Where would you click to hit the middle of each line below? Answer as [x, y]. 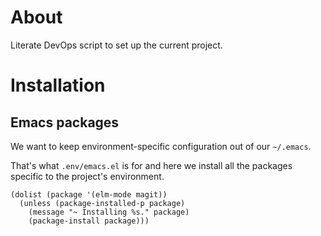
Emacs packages [65, 122]
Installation [58, 85]
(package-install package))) [89, 221]
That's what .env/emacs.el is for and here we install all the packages [151, 165]
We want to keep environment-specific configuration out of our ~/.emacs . [161, 146]
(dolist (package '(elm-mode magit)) [89, 194]
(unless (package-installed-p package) [102, 203]
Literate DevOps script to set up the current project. [116, 45]
